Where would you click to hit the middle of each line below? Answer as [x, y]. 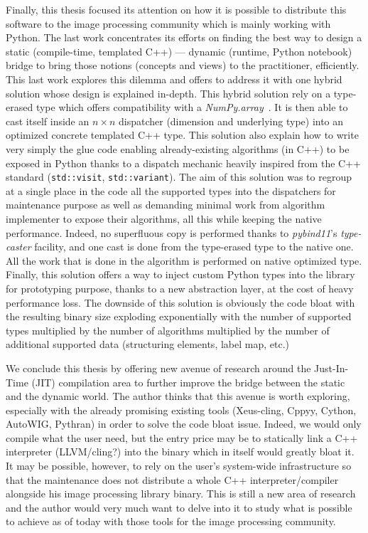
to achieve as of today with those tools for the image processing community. [171, 521]
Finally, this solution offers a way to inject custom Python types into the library [180, 274]
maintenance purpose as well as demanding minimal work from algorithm [166, 205]
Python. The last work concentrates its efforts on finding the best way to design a [184, 37]
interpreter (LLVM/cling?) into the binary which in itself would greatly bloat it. [180, 452]
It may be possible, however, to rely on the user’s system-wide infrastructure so [179, 466]
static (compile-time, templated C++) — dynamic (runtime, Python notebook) [179, 51]
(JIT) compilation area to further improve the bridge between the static [188, 382]
